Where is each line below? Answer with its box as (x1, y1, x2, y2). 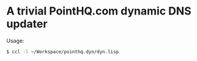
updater (6, 17, 48, 31)
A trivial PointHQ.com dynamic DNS (6, 4, 191, 18)
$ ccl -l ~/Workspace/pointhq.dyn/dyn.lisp (6, 48, 119, 55)
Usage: (6, 37, 24, 44)
